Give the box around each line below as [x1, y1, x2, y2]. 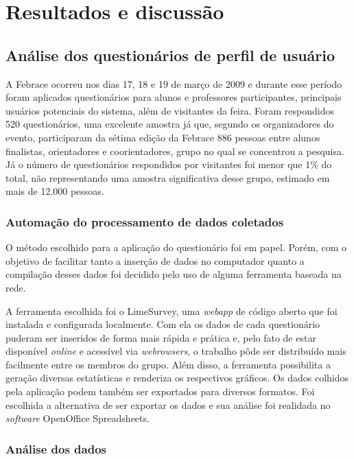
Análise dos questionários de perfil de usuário [5, 44, 335, 65]
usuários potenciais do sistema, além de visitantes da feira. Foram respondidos [5, 103, 334, 117]
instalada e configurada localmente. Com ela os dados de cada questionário [5, 317, 320, 331]
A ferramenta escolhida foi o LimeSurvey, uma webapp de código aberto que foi [5, 303, 338, 318]
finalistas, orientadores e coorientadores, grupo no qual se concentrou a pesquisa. [5, 143, 344, 158]
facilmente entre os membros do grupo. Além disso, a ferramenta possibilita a [5, 357, 331, 371]
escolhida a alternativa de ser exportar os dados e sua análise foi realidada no [5, 397, 331, 412]
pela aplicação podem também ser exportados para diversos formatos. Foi [5, 384, 315, 399]
